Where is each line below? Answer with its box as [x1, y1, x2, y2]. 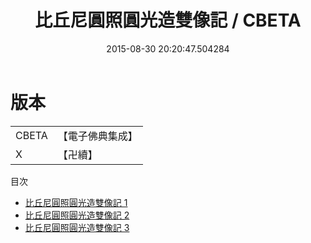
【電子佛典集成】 [57, 129, 138, 143]
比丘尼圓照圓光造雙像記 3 [24, 221, 130, 233]
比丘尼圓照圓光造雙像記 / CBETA [34, 9, 302, 32]
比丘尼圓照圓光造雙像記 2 [24, 209, 130, 221]
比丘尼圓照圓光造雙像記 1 [24, 196, 128, 208]
